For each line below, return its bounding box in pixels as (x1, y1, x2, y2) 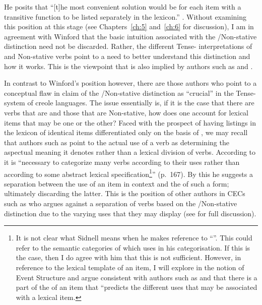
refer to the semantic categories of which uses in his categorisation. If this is (16, 242, 250, 253)
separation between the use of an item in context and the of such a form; (4, 178, 229, 189)
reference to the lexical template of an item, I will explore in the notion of (16, 262, 244, 272)
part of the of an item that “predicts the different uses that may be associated (16, 282, 257, 292)
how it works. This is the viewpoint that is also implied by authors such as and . (4, 60, 253, 71)
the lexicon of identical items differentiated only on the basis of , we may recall (4, 127, 248, 138)
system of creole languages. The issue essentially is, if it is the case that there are (4, 97, 254, 108)
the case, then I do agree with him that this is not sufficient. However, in (16, 252, 241, 263)
